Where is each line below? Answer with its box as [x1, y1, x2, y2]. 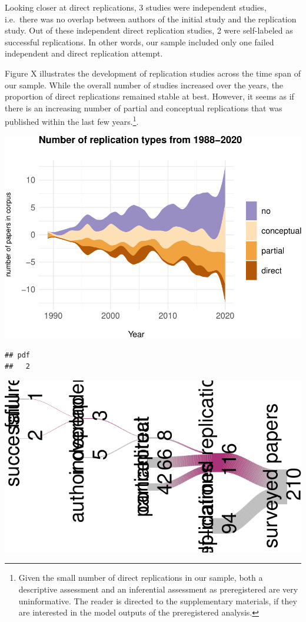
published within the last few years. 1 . [5, 114, 139, 127]
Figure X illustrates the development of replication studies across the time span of [5, 67, 301, 79]
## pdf [5, 350, 30, 359]
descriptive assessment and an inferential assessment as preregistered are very [18, 583, 298, 595]
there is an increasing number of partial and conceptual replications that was [5, 101, 282, 114]
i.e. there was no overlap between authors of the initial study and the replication [5, 12, 297, 25]
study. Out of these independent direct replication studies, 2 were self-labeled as [5, 24, 293, 37]
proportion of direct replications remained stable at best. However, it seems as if [5, 90, 294, 102]
